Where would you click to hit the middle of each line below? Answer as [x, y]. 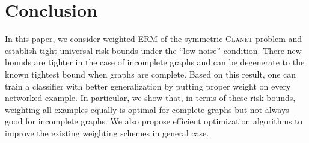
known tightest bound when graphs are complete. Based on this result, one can [151, 74]
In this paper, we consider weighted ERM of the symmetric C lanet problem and [154, 39]
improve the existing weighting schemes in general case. [107, 132]
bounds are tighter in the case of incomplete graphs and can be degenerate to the [155, 62]
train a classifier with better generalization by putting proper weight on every [148, 86]
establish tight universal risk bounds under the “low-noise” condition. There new [153, 50]
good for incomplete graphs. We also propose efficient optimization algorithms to [154, 121]
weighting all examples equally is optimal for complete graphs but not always [147, 109]
